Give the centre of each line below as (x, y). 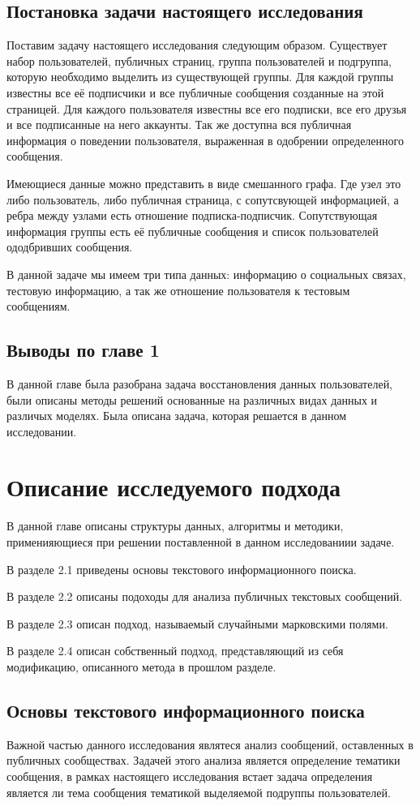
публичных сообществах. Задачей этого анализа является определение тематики (204, 760)
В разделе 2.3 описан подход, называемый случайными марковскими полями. (197, 623)
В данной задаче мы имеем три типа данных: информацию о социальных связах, (206, 274)
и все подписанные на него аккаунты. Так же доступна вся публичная (179, 124)
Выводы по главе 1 (83, 350)
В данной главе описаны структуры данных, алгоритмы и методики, (175, 526)
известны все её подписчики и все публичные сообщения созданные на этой (195, 92)
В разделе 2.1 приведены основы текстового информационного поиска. (182, 569)
